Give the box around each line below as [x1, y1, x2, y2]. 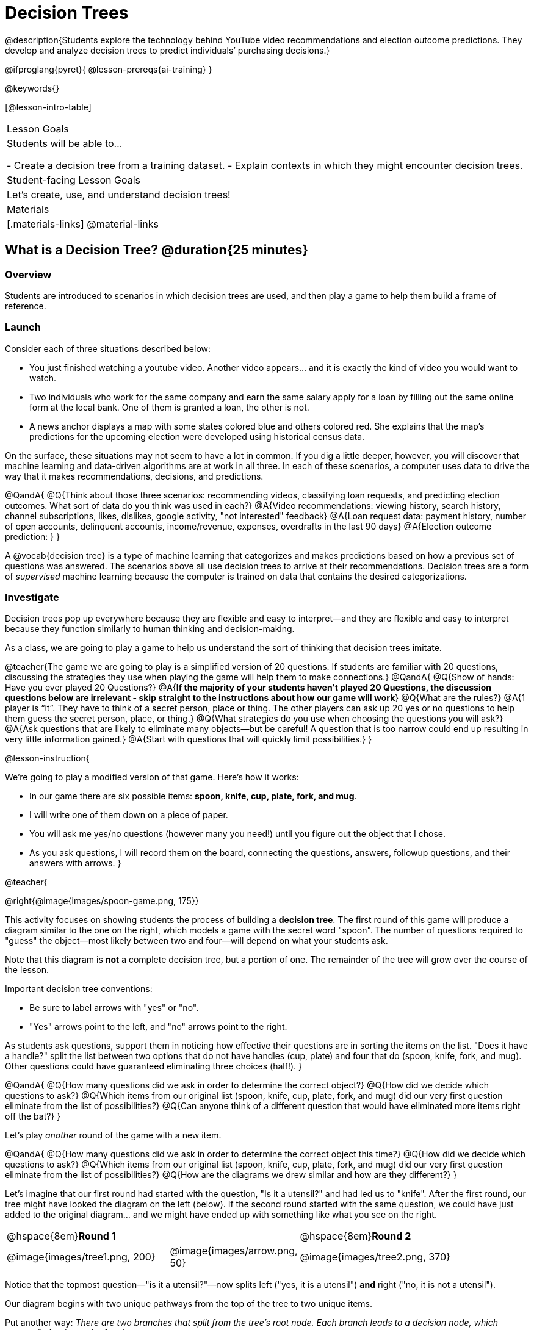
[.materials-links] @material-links [7, 217, 159, 230]
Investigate [5, 591, 59, 604]
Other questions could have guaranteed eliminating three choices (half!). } [5, 1061, 302, 1072]
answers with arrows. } [29, 858, 121, 869]
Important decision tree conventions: [5, 983, 153, 994]
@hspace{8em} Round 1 [7, 1230, 116, 1243]
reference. [5, 300, 46, 311]
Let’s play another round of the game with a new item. [5, 1130, 222, 1141]
